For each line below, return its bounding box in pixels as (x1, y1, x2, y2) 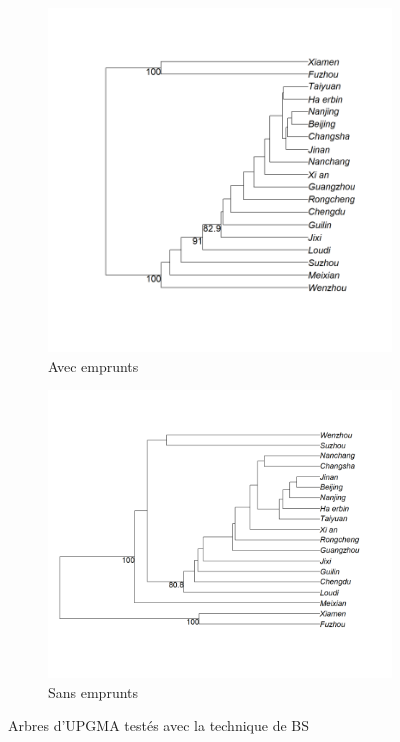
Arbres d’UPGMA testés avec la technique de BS (8, 715, 309, 736)
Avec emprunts (48, 355, 139, 376)
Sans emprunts (48, 681, 139, 702)
